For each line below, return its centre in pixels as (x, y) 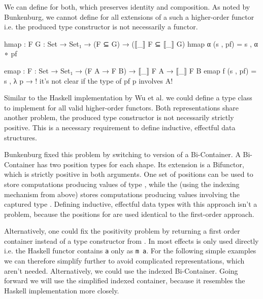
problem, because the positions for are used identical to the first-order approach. (129, 214)
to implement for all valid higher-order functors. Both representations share (122, 107)
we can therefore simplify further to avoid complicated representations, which (124, 261)
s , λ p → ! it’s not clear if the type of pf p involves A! (89, 80)
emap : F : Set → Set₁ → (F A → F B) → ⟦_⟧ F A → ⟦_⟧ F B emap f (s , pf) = (130, 70)
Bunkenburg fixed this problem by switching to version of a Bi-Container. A (122, 154)
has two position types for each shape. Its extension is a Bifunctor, (140, 164)
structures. (21, 137)
